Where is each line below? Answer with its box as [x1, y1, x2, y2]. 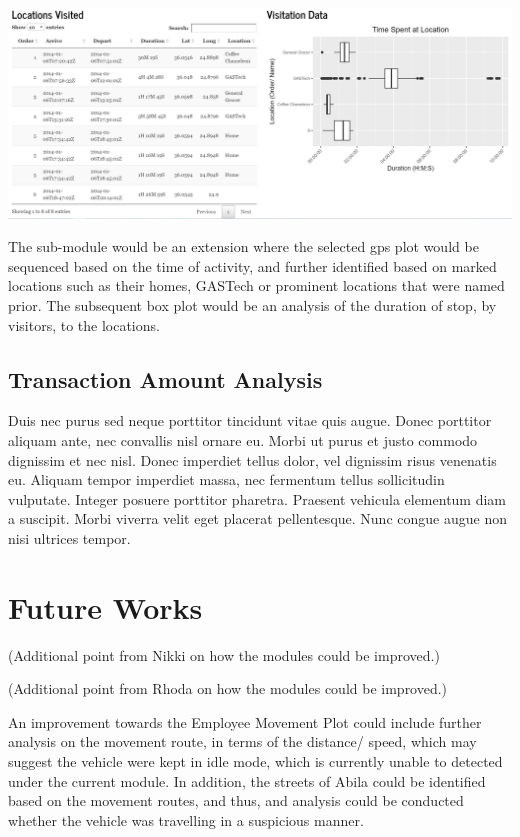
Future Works [8, 586, 203, 627]
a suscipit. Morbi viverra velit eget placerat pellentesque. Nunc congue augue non [8, 508, 507, 529]
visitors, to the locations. [8, 314, 160, 335]
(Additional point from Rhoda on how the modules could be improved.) [8, 678, 448, 699]
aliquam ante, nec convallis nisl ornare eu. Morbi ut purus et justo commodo [8, 430, 478, 451]
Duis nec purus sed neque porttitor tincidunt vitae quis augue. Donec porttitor [8, 410, 492, 431]
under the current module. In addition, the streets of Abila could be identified [8, 770, 486, 791]
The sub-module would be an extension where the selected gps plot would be [8, 236, 479, 257]
